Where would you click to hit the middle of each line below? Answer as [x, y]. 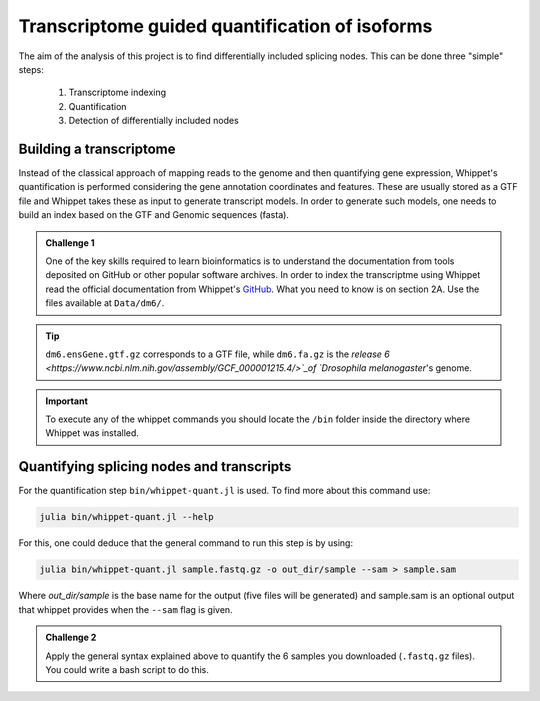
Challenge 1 [70, 242]
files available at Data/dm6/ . [105, 303]
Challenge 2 [71, 637]
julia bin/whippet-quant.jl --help [126, 517]
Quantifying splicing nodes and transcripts [155, 466]
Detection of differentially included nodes [153, 121]
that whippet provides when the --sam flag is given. [126, 609]
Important [67, 401]
